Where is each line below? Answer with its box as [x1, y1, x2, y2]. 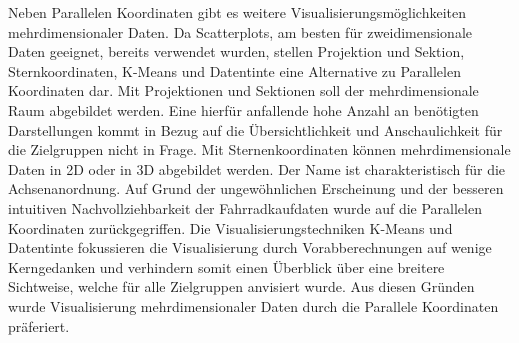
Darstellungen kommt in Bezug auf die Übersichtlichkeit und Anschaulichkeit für [8, 119, 503, 140]
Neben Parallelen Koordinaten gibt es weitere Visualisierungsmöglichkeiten [8, 2, 466, 22]
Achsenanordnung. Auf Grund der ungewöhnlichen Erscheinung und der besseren [8, 178, 504, 199]
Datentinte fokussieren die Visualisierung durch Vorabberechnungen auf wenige [8, 237, 492, 258]
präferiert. [8, 315, 70, 336]
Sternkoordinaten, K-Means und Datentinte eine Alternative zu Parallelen [8, 60, 461, 81]
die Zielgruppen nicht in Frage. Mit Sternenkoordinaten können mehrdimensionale [8, 139, 511, 160]
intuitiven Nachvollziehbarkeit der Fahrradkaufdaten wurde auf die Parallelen [8, 197, 482, 218]
